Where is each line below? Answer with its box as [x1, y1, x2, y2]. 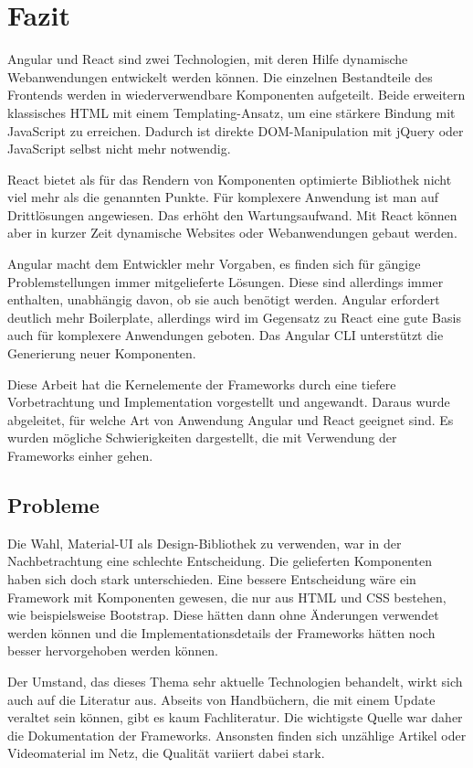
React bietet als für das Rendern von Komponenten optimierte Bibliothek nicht [7, 169, 452, 188]
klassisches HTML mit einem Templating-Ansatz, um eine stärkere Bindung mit [7, 102, 456, 122]
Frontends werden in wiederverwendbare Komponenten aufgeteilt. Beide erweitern [7, 85, 466, 104]
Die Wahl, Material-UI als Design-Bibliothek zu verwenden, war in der [7, 533, 402, 552]
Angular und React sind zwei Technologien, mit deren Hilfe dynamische [7, 49, 408, 69]
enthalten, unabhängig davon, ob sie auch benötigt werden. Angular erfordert [7, 290, 440, 309]
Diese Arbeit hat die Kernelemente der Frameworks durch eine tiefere [7, 374, 396, 393]
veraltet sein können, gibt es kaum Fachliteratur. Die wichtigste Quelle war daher [7, 708, 463, 727]
